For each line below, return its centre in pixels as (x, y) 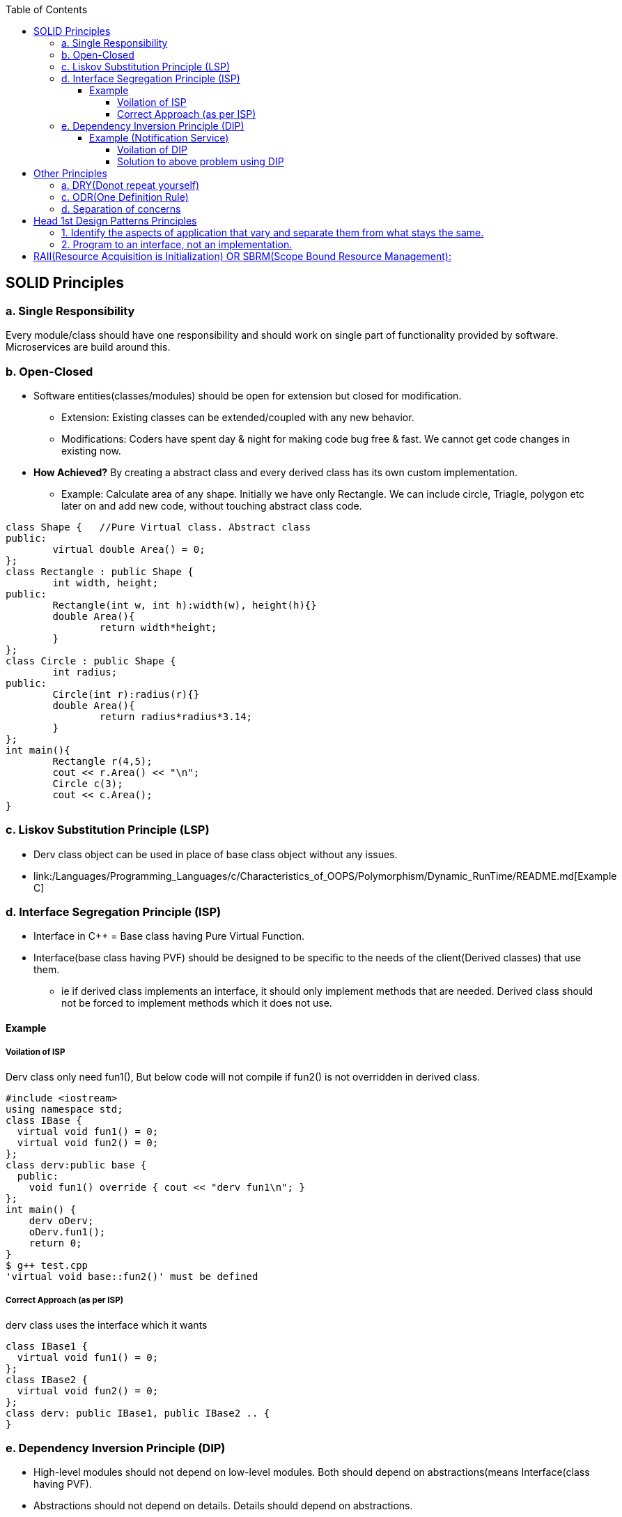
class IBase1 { (47, 1346)
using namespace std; (64, 1109)
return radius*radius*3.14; (176, 716)
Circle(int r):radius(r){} (126, 694)
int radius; (85, 672)
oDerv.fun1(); (67, 1232)
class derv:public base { (76, 1165)
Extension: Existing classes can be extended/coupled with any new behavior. (238, 417)
